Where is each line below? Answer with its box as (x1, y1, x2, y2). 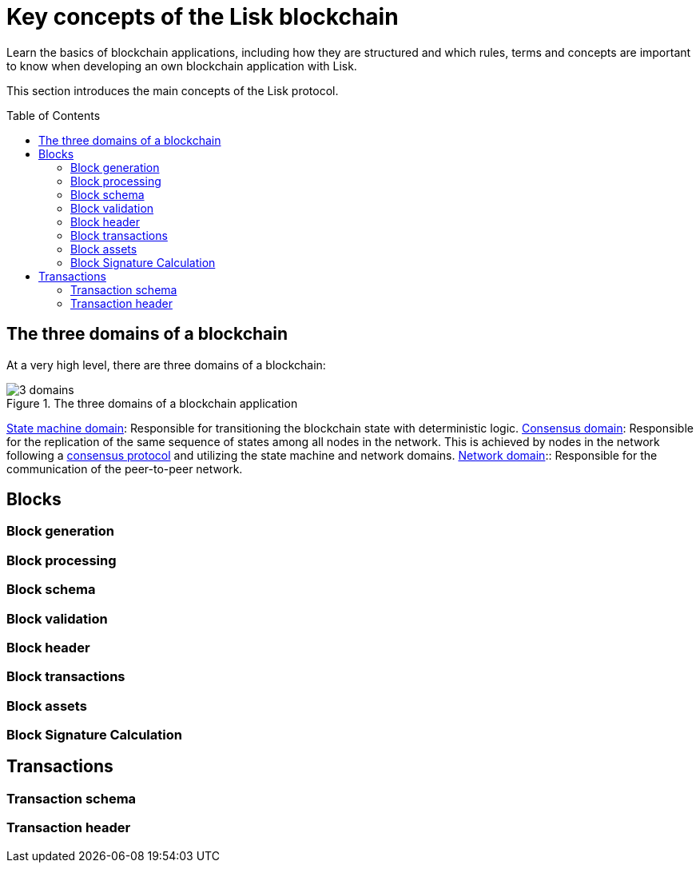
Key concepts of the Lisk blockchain (6, 3, 399, 30)
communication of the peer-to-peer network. (6, 461, 243, 476)
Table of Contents (6, 108, 101, 122)
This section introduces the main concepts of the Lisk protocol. (6, 83, 339, 98)
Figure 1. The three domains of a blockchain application (6, 396, 298, 410)
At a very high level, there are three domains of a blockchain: (6, 357, 326, 372)
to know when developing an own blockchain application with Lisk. (6, 58, 357, 73)
